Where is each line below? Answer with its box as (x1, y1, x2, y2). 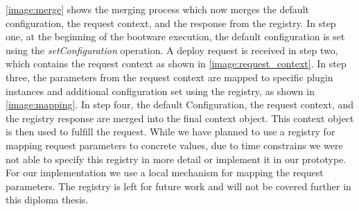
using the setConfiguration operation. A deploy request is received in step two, (6, 42, 338, 57)
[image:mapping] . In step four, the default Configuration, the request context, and (6, 97, 354, 112)
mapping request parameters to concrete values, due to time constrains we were (6, 137, 343, 152)
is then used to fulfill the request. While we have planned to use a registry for (6, 124, 335, 139)
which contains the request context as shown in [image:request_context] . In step (6, 56, 347, 71)
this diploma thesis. (6, 192, 89, 207)
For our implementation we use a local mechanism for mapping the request (6, 165, 324, 180)
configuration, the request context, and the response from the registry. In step (6, 15, 336, 30)
